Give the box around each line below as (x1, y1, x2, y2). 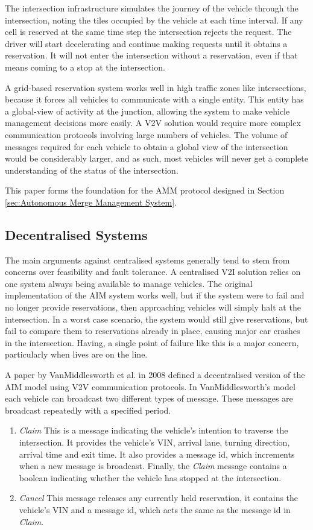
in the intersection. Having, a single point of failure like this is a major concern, (5, 336, 299, 349)
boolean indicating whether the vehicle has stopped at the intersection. (19, 471, 282, 484)
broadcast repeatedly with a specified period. (5, 403, 171, 416)
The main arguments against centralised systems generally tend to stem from (5, 253, 290, 266)
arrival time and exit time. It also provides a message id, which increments (19, 447, 295, 460)
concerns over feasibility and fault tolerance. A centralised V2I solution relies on (5, 265, 301, 278)
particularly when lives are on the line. (5, 348, 148, 361)
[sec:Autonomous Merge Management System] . (5, 195, 177, 208)
